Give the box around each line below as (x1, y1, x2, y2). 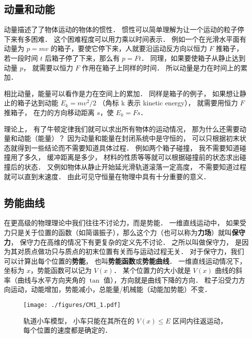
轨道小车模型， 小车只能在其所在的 (23, 315, 134, 325)
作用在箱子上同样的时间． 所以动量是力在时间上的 (82, 62, 241, 72)
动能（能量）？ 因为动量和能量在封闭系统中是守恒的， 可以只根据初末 (17, 133, 240, 143)
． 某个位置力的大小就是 (114, 265, 191, 275)
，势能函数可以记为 (30, 265, 92, 275)
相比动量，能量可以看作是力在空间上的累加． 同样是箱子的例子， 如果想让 (4, 88, 240, 98)
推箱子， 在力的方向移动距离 (4, 107, 95, 117)
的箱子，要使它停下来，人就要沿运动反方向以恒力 (50, 43, 207, 53)
